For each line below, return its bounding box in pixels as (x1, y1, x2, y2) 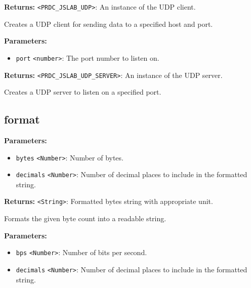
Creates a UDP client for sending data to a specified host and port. (4, 18, 213, 29)
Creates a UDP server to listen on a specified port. (4, 87, 161, 97)
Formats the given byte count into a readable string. (4, 213, 166, 224)
